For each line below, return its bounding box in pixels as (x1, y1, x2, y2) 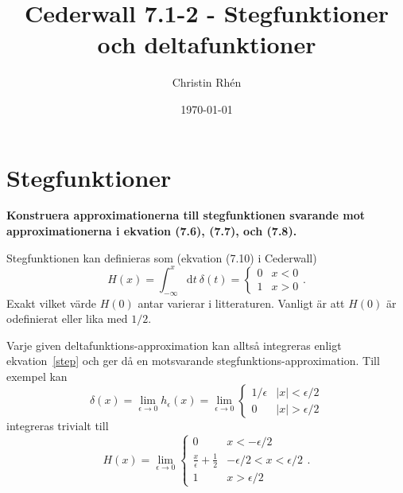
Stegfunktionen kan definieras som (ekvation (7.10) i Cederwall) (6, 249, 317, 266)
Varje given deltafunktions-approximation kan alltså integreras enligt (6, 336, 342, 353)
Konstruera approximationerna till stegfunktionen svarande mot (6, 207, 365, 223)
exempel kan (6, 367, 68, 384)
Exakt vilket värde (6, 294, 97, 311)
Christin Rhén (172, 74, 242, 91)
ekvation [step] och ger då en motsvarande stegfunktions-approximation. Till (6, 352, 380, 369)
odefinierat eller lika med (6, 310, 128, 327)
